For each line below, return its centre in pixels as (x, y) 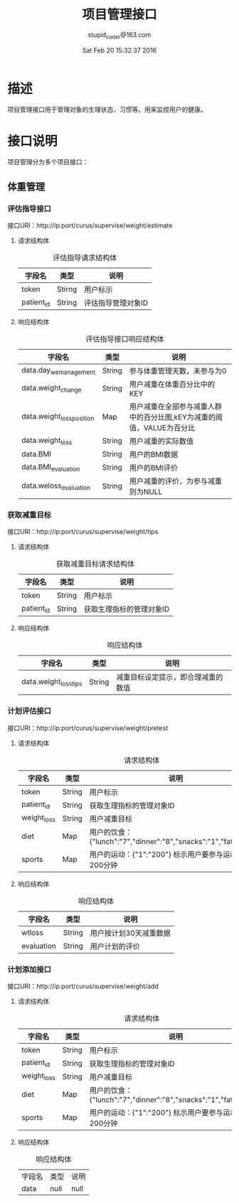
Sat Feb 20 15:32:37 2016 (119, 50)
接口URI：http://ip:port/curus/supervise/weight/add (83, 986)
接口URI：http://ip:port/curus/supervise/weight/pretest (88, 728)
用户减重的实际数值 (161, 442)
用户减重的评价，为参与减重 (176, 481)
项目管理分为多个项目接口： (48, 162)
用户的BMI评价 (154, 468)
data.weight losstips (52, 682)
